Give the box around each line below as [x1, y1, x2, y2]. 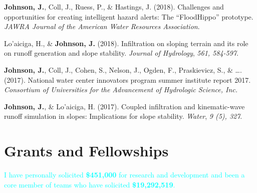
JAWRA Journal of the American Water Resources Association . [4, 21, 200, 32]
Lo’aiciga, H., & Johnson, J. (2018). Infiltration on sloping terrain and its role [4, 38, 248, 48]
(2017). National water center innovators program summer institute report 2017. [4, 74, 251, 85]
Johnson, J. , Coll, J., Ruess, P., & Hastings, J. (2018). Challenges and [4, 2, 224, 12]
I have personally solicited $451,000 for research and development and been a [4, 169, 245, 180]
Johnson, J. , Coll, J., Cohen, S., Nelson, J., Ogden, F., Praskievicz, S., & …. [4, 64, 242, 75]
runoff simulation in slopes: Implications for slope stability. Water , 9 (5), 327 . [4, 111, 242, 121]
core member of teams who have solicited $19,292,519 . [4, 179, 175, 189]
